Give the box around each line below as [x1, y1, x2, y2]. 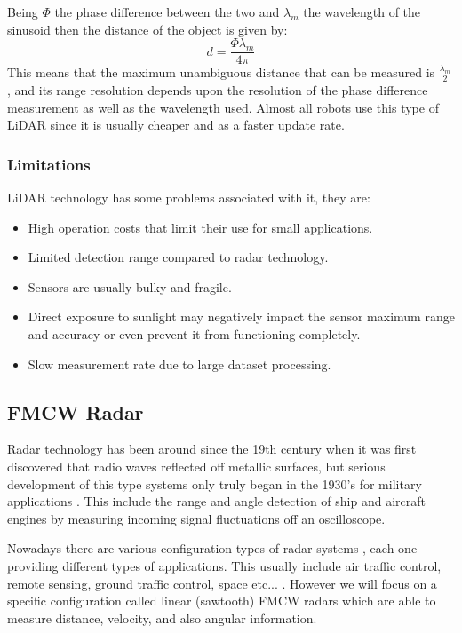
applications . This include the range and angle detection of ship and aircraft [7, 492, 426, 510]
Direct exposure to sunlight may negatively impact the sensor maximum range [28, 307, 455, 326]
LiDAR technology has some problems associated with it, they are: [7, 188, 370, 207]
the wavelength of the [303, 3, 421, 20]
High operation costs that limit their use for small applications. [28, 218, 373, 236]
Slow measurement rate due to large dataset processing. [28, 354, 331, 373]
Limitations [7, 153, 91, 175]
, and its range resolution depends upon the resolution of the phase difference [7, 81, 428, 99]
